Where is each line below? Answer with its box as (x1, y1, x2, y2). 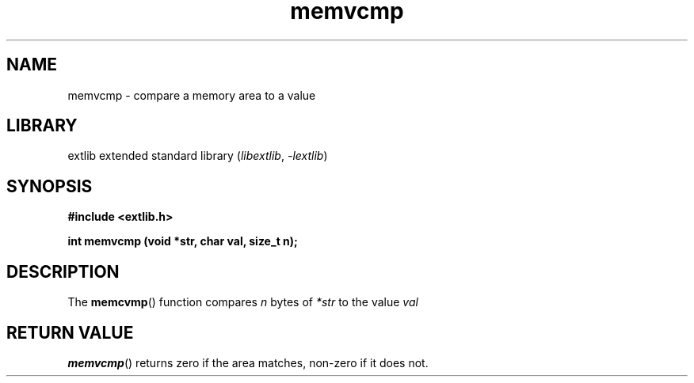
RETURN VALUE (6, 322, 134, 343)
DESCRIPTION (6, 261, 120, 282)
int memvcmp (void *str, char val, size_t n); (67, 234, 298, 248)
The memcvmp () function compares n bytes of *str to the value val (67, 295, 418, 309)
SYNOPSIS (6, 176, 93, 196)
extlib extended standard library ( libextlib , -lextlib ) (67, 149, 328, 163)
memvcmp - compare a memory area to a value (67, 88, 316, 102)
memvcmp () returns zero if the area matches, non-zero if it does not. (67, 355, 429, 370)
